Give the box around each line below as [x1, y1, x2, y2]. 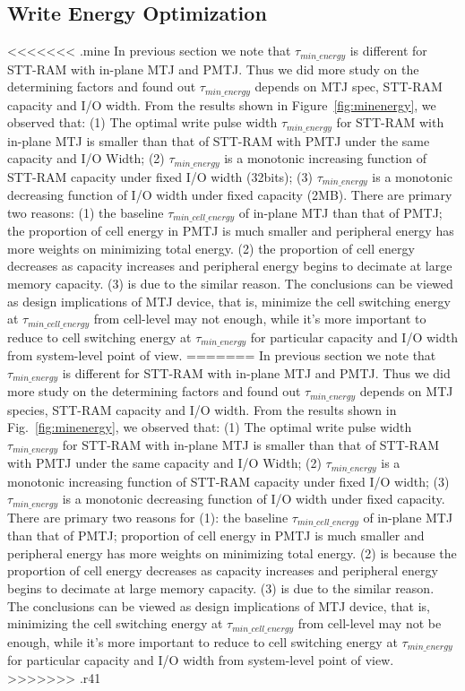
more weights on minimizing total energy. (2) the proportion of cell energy [7, 238, 415, 257]
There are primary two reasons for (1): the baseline [7, 507, 288, 526]
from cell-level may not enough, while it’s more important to [93, 309, 426, 328]
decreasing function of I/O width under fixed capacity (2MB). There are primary [7, 186, 452, 204]
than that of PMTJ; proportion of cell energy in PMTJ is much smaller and [7, 526, 425, 545]
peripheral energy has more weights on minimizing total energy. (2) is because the [7, 543, 457, 562]
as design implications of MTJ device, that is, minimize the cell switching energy [7, 291, 451, 310]
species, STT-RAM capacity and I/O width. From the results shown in [7, 400, 397, 419]
